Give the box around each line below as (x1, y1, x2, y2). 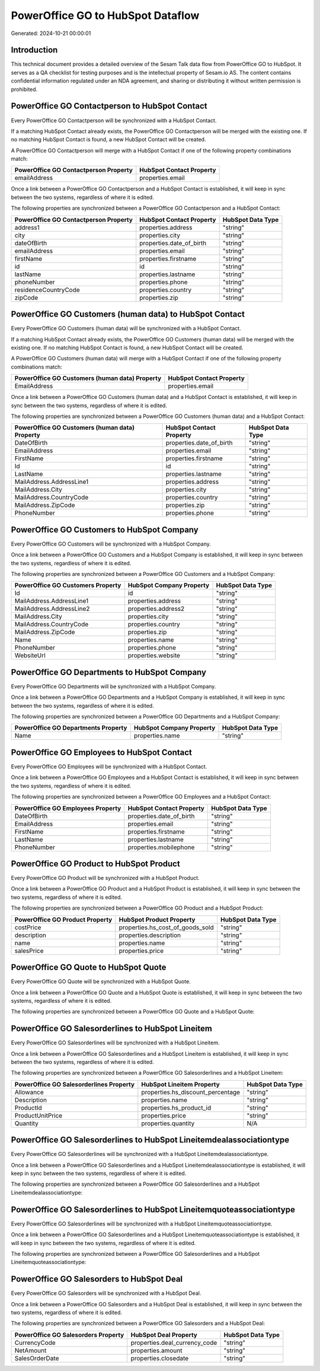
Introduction (11, 45, 58, 55)
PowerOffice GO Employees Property (14, 804, 121, 812)
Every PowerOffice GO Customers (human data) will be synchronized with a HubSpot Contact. (11, 325, 241, 332)
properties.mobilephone (127, 843, 195, 851)
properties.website (127, 651, 181, 660)
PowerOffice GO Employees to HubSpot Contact (11, 747, 193, 757)
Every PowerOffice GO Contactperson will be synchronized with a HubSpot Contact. (11, 116, 217, 124)
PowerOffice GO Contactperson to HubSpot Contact (11, 101, 207, 111)
